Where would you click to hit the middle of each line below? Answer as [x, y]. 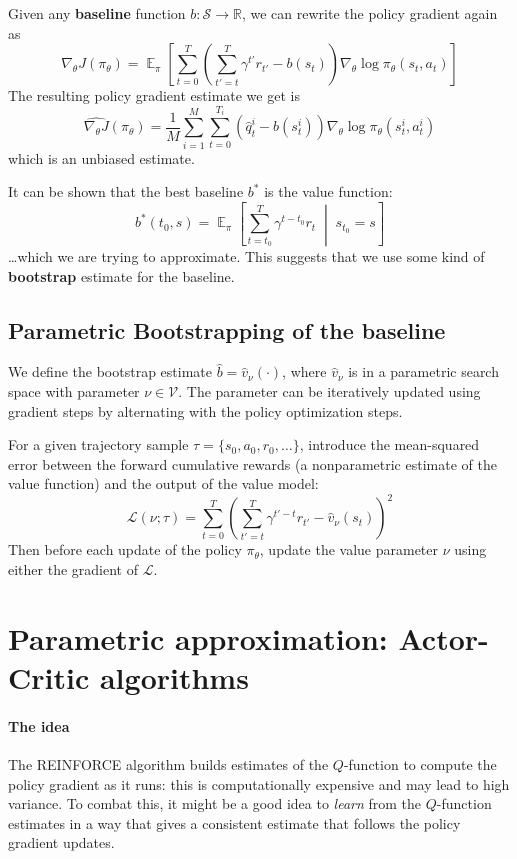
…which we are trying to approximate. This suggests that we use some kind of [246, 255]
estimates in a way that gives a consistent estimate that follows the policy [234, 822]
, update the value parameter [349, 549]
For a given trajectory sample [98, 444]
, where [304, 371]
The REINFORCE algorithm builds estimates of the [168, 763]
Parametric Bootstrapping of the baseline [227, 329]
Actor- [443, 637]
